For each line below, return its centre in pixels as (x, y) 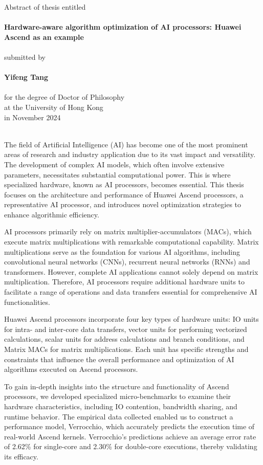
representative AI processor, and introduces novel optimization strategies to (123, 204)
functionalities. (27, 302)
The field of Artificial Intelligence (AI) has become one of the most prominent (126, 144)
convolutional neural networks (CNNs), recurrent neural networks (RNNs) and (127, 262)
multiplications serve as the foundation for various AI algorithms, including (122, 251)
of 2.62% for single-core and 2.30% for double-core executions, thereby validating (131, 446)
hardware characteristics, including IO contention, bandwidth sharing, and (121, 406)
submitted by (25, 57)
